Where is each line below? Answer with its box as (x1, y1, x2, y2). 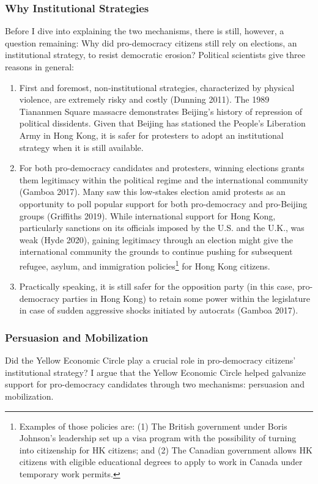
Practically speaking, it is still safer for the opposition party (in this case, (19, 280, 295, 293)
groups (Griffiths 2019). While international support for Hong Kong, (19, 209, 276, 222)
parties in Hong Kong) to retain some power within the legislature (62, 291, 311, 304)
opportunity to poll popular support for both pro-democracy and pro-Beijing (19, 197, 308, 210)
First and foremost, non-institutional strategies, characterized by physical (19, 81, 295, 94)
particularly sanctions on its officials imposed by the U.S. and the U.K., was (19, 221, 305, 234)
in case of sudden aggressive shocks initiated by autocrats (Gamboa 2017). (19, 304, 298, 317)
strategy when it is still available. (19, 141, 144, 153)
